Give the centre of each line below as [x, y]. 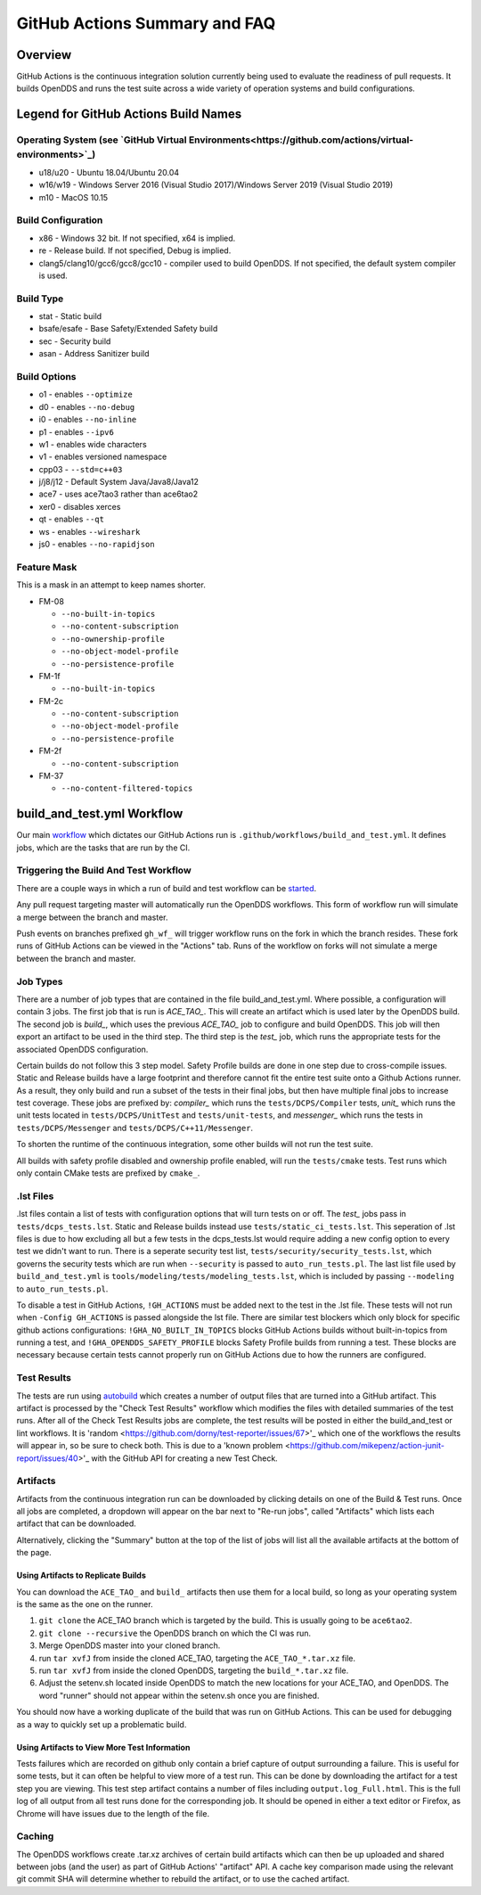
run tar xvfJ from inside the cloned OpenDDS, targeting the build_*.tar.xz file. [194, 1670]
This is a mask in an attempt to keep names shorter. [111, 585]
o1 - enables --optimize [86, 394]
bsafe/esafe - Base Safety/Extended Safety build [128, 329]
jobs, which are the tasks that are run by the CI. [103, 848]
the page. [34, 1553]
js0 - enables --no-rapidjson [97, 545]
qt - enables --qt [71, 519]
